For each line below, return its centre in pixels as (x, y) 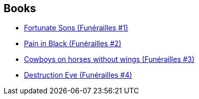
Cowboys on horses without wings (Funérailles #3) (109, 59)
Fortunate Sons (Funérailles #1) (76, 28)
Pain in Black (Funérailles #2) (73, 44)
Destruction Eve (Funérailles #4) (78, 75)
